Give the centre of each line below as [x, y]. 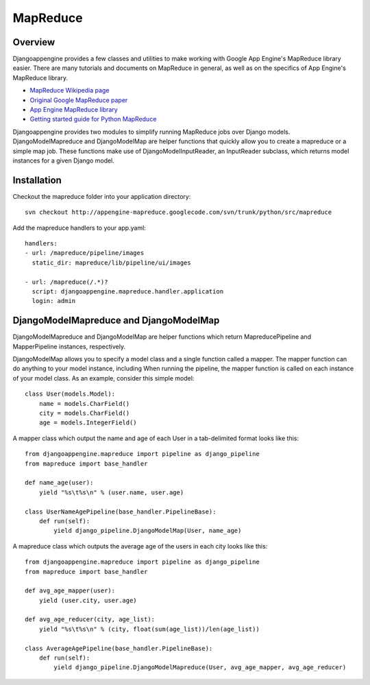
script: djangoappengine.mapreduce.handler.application [128, 291]
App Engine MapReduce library [74, 110]
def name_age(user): [59, 483]
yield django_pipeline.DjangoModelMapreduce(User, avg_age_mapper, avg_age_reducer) [200, 668]
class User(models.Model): [70, 394]
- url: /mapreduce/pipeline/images [85, 253]
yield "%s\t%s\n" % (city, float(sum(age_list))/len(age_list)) [149, 629]
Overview [34, 42]
